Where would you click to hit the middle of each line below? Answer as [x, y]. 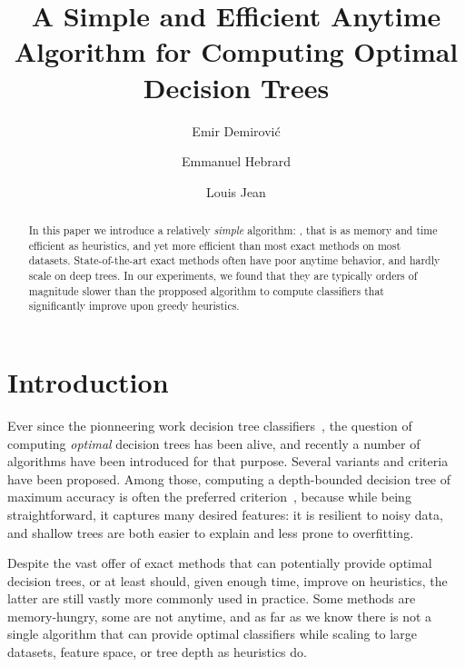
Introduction [88, 382]
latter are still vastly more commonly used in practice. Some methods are [212, 598]
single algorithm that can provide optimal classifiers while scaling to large [212, 634]
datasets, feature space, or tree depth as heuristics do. [157, 652]
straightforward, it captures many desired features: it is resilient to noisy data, [225, 514]
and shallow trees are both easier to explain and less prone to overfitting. [211, 532]
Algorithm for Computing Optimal [236, 51]
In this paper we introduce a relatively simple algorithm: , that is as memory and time [233, 230]
